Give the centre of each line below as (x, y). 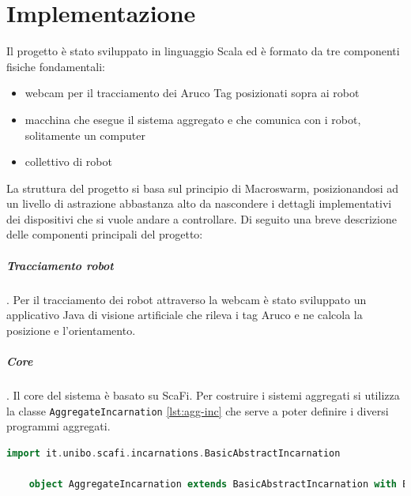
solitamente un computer (85, 135)
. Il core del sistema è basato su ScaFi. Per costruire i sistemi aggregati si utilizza (203, 395)
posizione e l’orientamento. (71, 330)
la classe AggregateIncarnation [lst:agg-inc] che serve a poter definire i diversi (198, 410)
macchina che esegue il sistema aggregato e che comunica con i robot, (193, 119)
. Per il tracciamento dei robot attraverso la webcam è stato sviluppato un (187, 299)
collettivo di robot (68, 162)
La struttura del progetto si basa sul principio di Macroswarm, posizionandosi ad (203, 188)
